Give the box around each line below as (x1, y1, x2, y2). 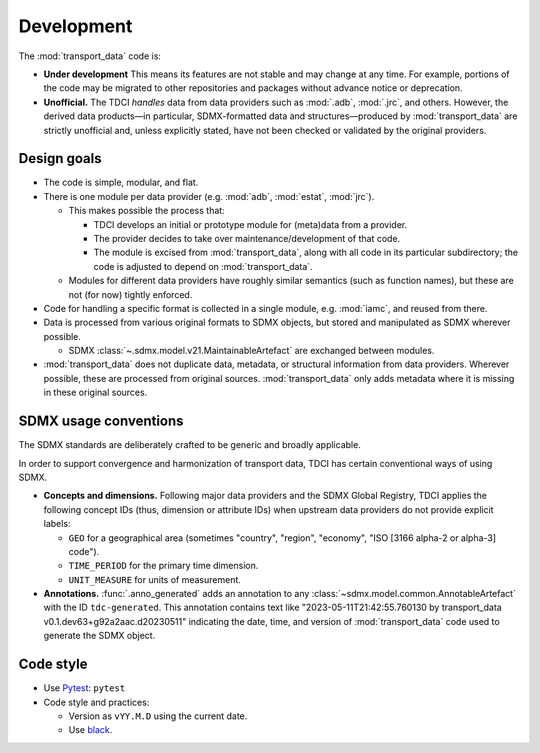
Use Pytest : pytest (43, 682, 126, 694)
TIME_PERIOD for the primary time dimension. (68, 560, 259, 572)
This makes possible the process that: (68, 205, 225, 217)
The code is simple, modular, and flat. (43, 176, 199, 189)
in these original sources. (43, 386, 148, 399)
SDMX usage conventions (18, 413, 184, 430)
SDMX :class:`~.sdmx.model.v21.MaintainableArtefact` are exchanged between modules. (68, 345, 435, 357)
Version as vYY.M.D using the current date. (68, 710, 248, 722)
